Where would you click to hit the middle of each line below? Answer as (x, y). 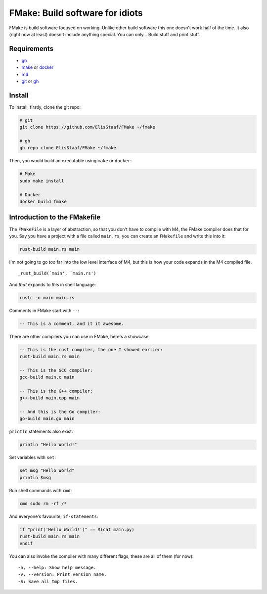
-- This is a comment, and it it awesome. (72, 323)
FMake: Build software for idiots (76, 13)
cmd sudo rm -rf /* (43, 503)
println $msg (35, 478)
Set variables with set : (33, 457)
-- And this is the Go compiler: (60, 412)
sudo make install (42, 181)
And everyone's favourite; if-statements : (54, 516)
